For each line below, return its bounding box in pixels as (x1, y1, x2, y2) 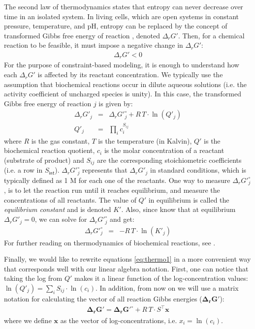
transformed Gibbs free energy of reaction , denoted (4, 30, 160, 40)
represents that (82, 165, 127, 175)
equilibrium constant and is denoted (4, 204, 111, 214)
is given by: (98, 98, 133, 108)
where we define (4, 315, 52, 325)
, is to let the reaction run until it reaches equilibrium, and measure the (4, 185, 220, 195)
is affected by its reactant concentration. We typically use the (37, 69, 223, 80)
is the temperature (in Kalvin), (98, 135, 192, 146)
